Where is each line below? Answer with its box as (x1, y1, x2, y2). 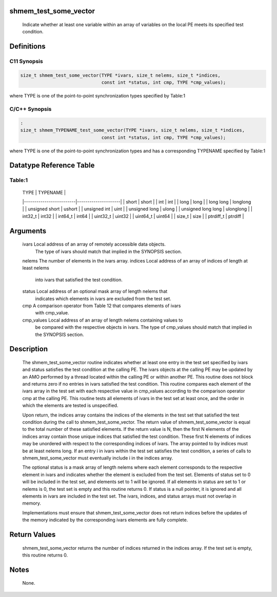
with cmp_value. (35, 310, 69, 316)
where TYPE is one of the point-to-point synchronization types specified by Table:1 (9, 93, 186, 99)
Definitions (9, 42, 46, 51)
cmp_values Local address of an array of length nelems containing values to (22, 317, 183, 323)
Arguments (9, 226, 47, 235)
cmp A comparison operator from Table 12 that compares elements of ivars (22, 303, 182, 309)
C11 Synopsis (9, 58, 43, 65)
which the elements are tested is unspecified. (22, 403, 118, 409)
